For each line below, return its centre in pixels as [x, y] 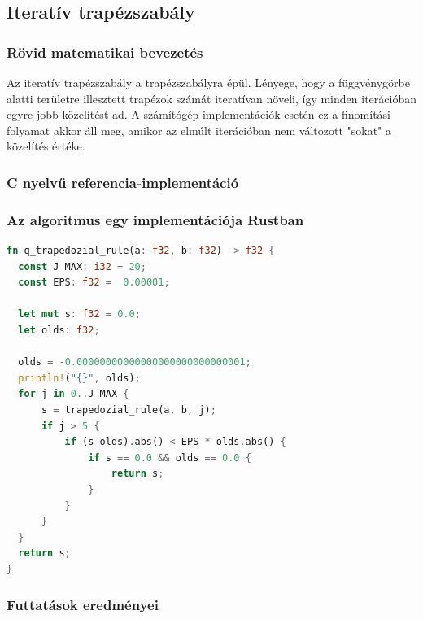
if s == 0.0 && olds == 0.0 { [170, 458]
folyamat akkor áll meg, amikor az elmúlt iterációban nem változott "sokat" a [199, 130]
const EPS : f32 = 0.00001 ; [94, 283]
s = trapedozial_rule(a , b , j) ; [129, 410]
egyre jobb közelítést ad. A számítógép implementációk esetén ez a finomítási [198, 114]
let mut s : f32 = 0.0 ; [79, 314]
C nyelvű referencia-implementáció [123, 182]
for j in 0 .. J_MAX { [74, 394]
